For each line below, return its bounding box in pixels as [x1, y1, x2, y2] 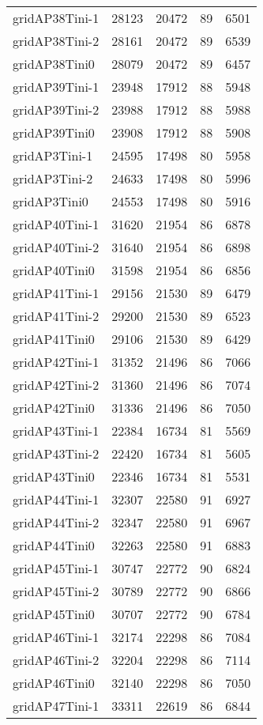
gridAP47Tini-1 [13, 697, 100, 715]
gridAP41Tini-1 [13, 284, 100, 302]
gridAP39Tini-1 [13, 77, 100, 96]
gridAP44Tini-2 [13, 513, 100, 531]
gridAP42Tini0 [13, 398, 95, 417]
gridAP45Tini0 [13, 605, 95, 623]
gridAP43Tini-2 [13, 444, 100, 463]
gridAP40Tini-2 [13, 238, 100, 256]
